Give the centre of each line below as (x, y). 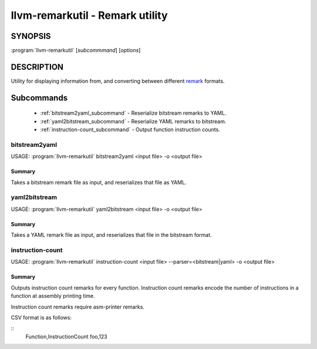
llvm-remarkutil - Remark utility (89, 15)
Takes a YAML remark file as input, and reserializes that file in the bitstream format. (111, 235)
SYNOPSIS (31, 36)
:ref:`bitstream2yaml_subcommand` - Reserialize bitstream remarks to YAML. (133, 113)
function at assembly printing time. (53, 296)
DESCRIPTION (37, 67)
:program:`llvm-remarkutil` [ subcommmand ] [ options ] (76, 51)
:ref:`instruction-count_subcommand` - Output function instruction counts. (130, 130)
